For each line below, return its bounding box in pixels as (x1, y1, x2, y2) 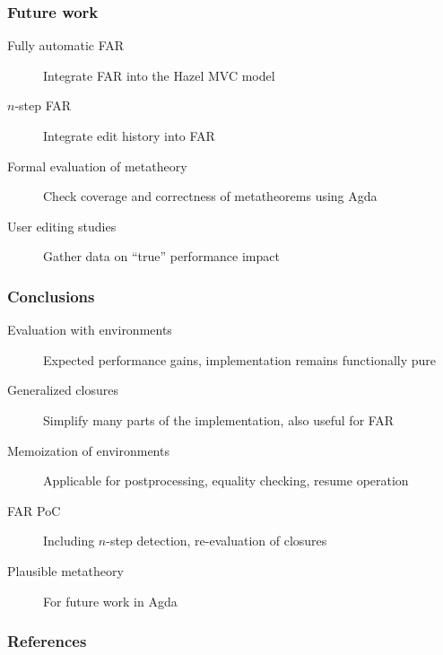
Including (43, 531, 95, 550)
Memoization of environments (7, 441, 169, 459)
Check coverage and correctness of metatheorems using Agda (43, 187, 378, 205)
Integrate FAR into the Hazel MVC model (43, 65, 275, 84)
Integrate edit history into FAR (43, 127, 215, 144)
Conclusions (7, 284, 95, 307)
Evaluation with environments (7, 320, 172, 339)
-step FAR (14, 96, 72, 115)
